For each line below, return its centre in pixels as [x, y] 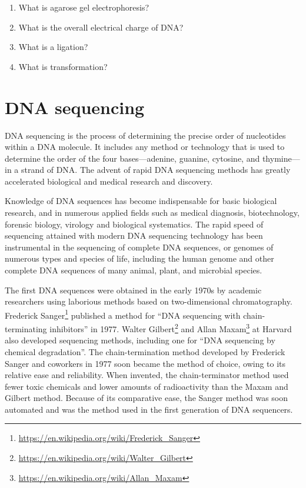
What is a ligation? [53, 47]
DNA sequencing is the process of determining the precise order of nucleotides [145, 135]
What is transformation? [63, 66]
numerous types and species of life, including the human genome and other [139, 258]
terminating [26, 328]
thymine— [281, 158]
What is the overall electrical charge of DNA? [101, 27]
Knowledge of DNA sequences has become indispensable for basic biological [141, 201]
